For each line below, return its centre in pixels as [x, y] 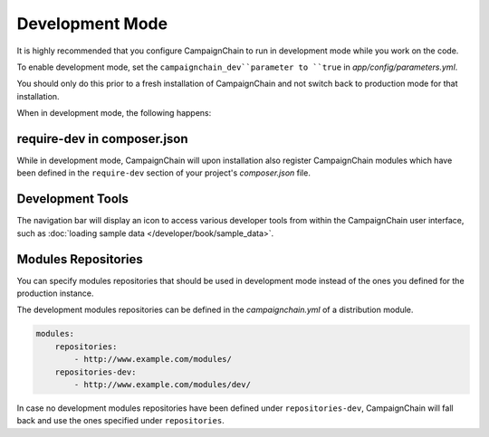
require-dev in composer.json [103, 139]
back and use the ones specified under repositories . [121, 421]
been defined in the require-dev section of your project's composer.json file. [164, 173]
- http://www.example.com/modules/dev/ [162, 384]
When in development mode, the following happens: [114, 113]
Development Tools [72, 199]
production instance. [55, 293]
